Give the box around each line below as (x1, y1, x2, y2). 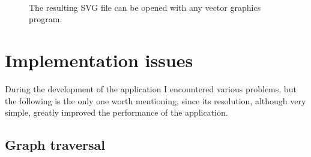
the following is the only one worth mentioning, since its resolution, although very (5, 94, 306, 107)
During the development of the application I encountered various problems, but (5, 82, 297, 95)
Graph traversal (5, 135, 106, 154)
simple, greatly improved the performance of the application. (5, 106, 228, 119)
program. (29, 13, 62, 25)
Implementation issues (5, 47, 193, 72)
